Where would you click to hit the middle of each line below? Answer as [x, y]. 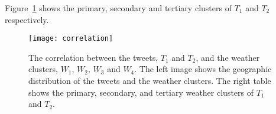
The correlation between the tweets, [93, 57]
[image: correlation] [71, 39]
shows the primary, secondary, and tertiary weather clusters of [141, 92]
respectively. [27, 19]
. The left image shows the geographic [203, 69]
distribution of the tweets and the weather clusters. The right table [150, 81]
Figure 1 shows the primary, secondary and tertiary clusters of [118, 8]
